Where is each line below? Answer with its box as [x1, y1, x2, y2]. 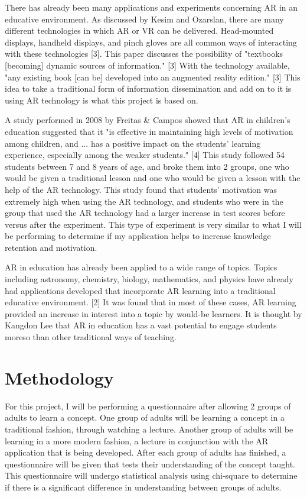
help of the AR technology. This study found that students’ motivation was [5, 183, 277, 195]
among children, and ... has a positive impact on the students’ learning [5, 137, 261, 149]
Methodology [5, 365, 114, 389]
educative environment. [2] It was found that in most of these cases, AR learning [5, 296, 296, 308]
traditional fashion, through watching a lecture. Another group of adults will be [5, 422, 293, 435]
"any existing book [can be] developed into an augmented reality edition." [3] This [5, 70, 301, 83]
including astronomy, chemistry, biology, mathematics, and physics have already [5, 273, 293, 285]
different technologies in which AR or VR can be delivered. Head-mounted [5, 24, 274, 37]
